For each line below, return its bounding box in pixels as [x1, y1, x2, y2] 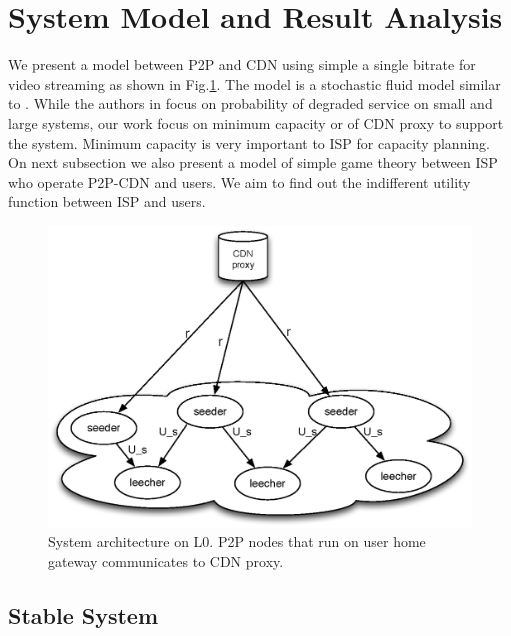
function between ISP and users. [8, 191, 206, 212]
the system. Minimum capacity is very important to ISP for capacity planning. [8, 132, 491, 153]
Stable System [8, 599, 159, 630]
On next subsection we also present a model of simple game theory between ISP [8, 152, 498, 173]
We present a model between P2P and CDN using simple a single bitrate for [8, 54, 476, 75]
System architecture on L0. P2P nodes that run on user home [48, 531, 426, 552]
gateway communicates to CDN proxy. [48, 550, 284, 571]
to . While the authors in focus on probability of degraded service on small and [8, 93, 493, 114]
